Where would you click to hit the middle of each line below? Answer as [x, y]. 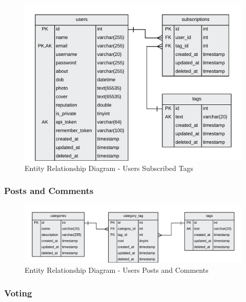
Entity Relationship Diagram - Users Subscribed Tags [109, 168]
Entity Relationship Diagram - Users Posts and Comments [117, 270]
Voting [18, 293]
